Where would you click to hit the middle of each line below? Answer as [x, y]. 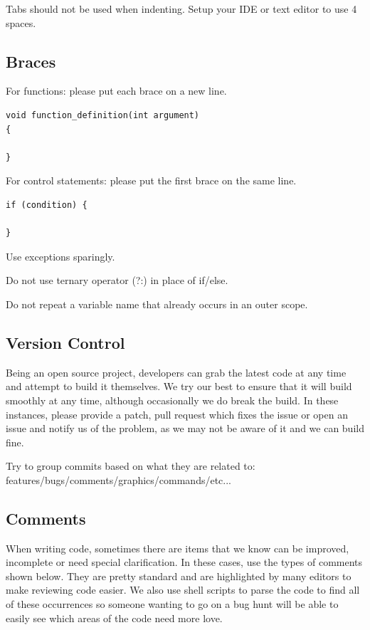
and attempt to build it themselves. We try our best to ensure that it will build [179, 386]
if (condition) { [47, 205]
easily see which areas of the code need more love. [114, 618]
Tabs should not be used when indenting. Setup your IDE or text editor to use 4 [181, 9]
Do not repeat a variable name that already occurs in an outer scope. [157, 304]
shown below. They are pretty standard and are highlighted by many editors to [179, 576]
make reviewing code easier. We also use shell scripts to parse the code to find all [183, 590]
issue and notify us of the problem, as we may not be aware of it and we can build [185, 428]
